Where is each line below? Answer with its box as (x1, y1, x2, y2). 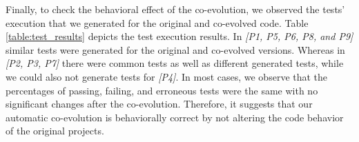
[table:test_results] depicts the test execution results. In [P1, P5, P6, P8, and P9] (6, 29, 353, 43)
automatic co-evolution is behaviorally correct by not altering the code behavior (6, 110, 344, 124)
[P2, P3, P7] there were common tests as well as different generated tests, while (6, 56, 344, 70)
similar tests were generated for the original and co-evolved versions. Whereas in (6, 42, 345, 57)
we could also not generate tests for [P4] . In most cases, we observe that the (6, 69, 328, 83)
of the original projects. (6, 123, 104, 138)
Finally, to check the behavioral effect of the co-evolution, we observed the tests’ (6, 2, 345, 16)
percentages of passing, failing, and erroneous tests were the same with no (6, 83, 318, 97)
